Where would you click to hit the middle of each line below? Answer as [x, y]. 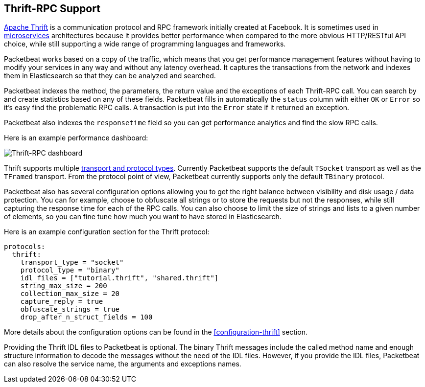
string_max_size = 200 [64, 286]
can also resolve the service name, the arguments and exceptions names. [123, 364]
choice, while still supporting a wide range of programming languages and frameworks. [145, 44]
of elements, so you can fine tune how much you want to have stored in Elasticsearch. [143, 217]
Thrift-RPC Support [52, 9]
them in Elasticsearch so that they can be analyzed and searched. [110, 76]
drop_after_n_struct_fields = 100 [86, 317]
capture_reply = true [62, 302]
